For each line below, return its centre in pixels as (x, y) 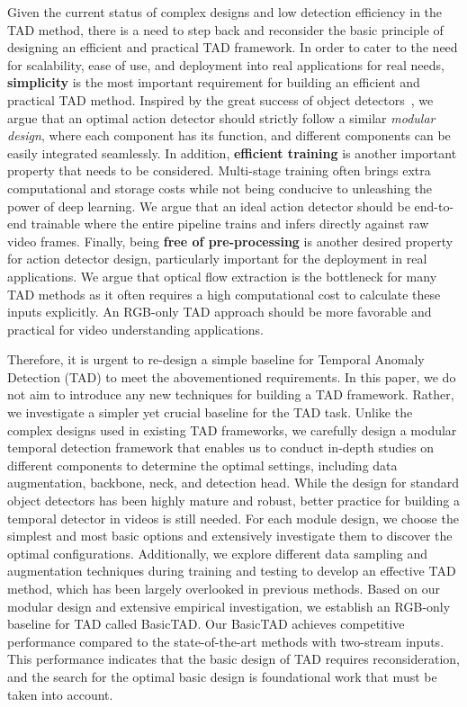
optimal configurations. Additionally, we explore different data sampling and (217, 553)
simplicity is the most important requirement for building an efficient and (214, 82)
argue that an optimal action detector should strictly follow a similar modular (221, 117)
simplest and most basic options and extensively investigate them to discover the (230, 536)
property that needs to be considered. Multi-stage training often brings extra (219, 170)
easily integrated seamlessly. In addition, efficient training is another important (232, 152)
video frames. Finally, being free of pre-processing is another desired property (230, 241)
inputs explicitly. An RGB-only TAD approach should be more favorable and (220, 312)
